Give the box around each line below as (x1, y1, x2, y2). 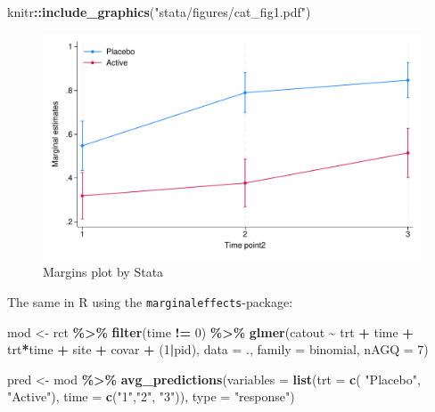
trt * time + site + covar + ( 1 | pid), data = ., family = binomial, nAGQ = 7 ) (7, 340, 429, 359)
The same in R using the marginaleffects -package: (7, 293, 293, 311)
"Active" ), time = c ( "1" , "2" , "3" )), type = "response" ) (7, 387, 295, 406)
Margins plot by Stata (43, 263, 164, 281)
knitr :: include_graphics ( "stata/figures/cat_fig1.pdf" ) (7, 3, 311, 20)
